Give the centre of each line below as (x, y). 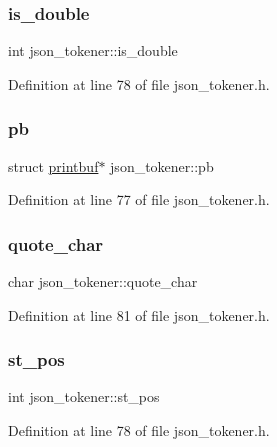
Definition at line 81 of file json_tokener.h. (139, 314)
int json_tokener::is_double (93, 50)
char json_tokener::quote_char (103, 281)
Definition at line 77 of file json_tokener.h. (139, 199)
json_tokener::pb (162, 165)
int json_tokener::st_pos (84, 396)
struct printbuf (53, 165)
